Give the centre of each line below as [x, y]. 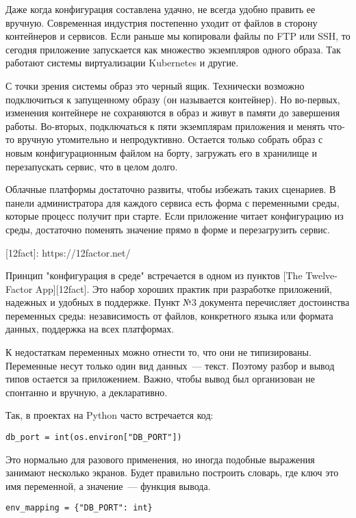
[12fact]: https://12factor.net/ [68, 252]
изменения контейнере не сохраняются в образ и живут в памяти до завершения [173, 113]
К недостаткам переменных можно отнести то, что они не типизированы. [158, 352]
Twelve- [321, 275]
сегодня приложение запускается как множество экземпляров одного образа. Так [173, 49]
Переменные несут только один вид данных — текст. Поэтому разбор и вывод [170, 365]
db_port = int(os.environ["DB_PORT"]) [94, 438]
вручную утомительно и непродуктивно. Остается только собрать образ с [170, 139]
